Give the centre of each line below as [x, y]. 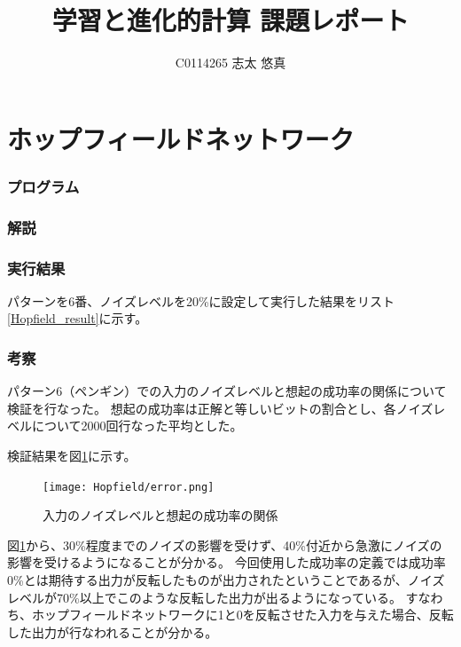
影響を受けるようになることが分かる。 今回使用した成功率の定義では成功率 [227, 562]
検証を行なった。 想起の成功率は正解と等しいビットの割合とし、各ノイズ [220, 408]
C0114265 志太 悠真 [230, 63]
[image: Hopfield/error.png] [129, 487]
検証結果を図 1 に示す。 [72, 455]
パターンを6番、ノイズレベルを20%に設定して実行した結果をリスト [201, 300]
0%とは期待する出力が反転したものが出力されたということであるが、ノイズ [226, 580]
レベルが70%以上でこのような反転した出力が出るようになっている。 [204, 597]
